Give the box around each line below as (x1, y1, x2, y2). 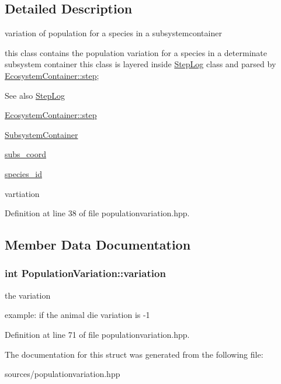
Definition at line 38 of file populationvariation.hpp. (5, 207, 190, 219)
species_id (5, 167, 42, 179)
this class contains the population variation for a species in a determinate (5, 46, 267, 58)
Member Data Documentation (5, 236, 191, 254)
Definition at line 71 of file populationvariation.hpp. (5, 328, 190, 340)
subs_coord (5, 148, 46, 160)
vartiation (5, 187, 40, 199)
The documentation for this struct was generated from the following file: (5, 348, 263, 360)
